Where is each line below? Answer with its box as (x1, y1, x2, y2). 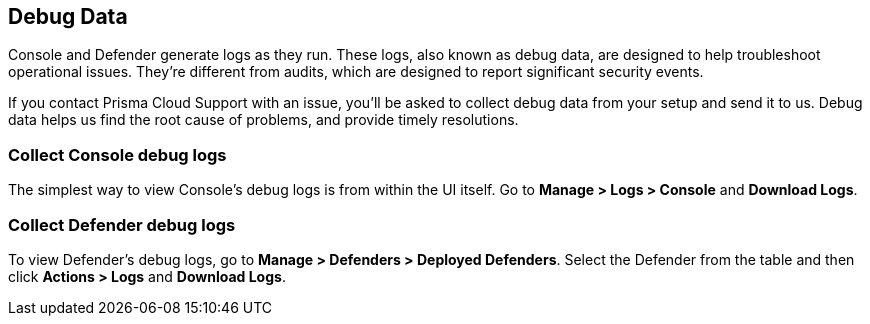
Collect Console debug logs (8, 144, 227, 165)
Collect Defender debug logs (8, 214, 236, 235)
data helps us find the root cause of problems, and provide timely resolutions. (8, 111, 519, 129)
